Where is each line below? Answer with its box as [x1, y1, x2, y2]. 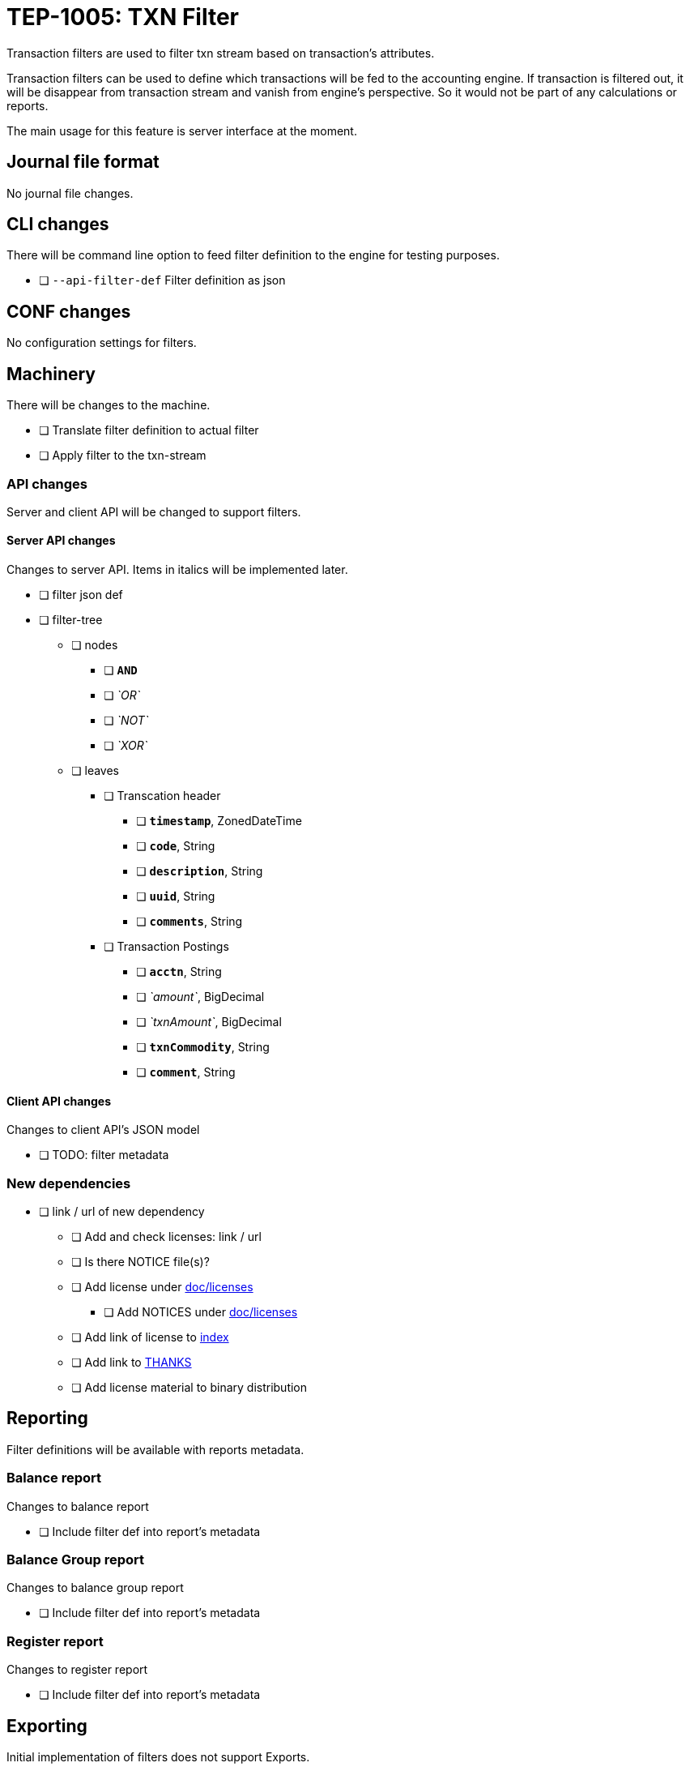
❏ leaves [71, 764, 119, 778]
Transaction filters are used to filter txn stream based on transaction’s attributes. [6, 45, 435, 60]
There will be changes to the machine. [6, 398, 211, 413]
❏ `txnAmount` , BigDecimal [136, 1015, 282, 1029]
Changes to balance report [6, 1499, 149, 1513]
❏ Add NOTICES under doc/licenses [104, 1305, 298, 1320]
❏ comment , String [136, 1065, 236, 1080]
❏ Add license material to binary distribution [71, 1380, 308, 1395]
